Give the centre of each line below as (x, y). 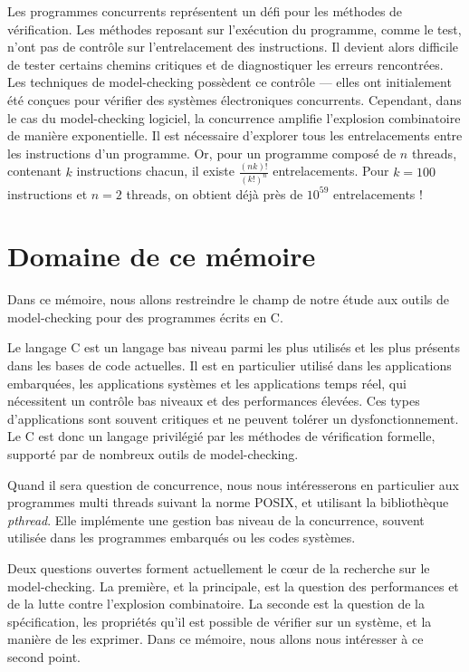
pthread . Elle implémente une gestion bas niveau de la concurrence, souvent (216, 519)
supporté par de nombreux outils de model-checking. (153, 454)
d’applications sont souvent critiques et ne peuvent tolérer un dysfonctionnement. (233, 418)
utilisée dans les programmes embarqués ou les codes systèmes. (182, 538)
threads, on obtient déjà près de (215, 193)
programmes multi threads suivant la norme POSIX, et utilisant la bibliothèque (228, 502)
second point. (44, 656)
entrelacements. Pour (331, 171)
